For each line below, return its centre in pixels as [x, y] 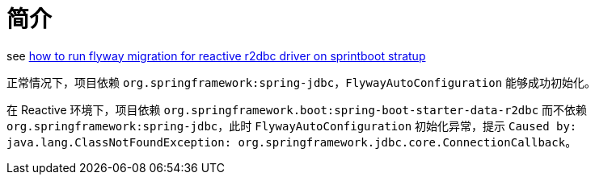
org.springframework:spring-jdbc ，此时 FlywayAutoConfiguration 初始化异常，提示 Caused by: [292, 125]
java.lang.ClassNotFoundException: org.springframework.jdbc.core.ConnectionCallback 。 [292, 142]
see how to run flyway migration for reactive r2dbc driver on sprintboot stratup [216, 56]
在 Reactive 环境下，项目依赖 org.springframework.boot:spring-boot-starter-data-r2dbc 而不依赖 [297, 109]
